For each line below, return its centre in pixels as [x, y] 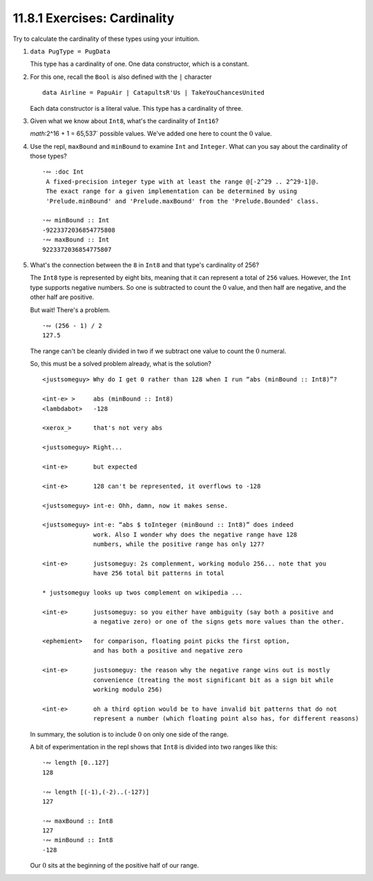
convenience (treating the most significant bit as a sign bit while [214, 680]
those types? [48, 156]
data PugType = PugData [70, 51]
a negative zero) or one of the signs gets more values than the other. [219, 622]
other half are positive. [62, 297]
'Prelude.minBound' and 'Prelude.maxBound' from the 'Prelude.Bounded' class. [182, 201]
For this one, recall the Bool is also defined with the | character [121, 77]
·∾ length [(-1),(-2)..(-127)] [96, 792]
